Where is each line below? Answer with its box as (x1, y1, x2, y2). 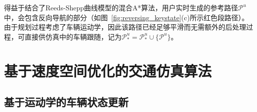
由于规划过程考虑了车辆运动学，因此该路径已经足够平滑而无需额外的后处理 (4, 22, 246, 32)
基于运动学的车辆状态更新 (4, 94, 128, 110)
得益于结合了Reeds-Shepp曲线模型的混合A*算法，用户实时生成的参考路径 (4, 2, 238, 12)
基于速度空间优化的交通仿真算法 (4, 60, 212, 80)
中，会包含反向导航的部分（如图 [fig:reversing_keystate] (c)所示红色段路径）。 (4, 12, 249, 22)
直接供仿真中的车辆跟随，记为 (24, 31, 122, 41)
